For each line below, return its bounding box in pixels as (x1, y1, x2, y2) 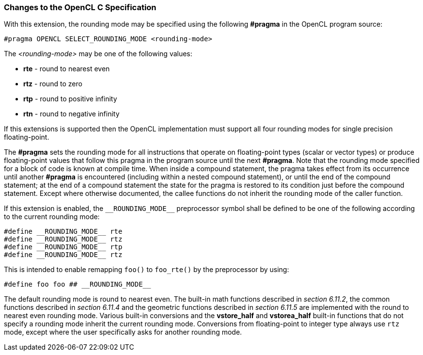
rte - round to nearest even (23, 65, 110, 73)
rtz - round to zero (23, 80, 82, 88)
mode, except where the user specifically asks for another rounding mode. (4, 328, 242, 337)
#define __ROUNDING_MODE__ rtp (4, 243, 123, 251)
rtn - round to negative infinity (23, 110, 120, 118)
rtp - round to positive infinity (23, 95, 117, 103)
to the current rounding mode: (4, 212, 100, 221)
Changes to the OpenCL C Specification (4, 2, 157, 12)
